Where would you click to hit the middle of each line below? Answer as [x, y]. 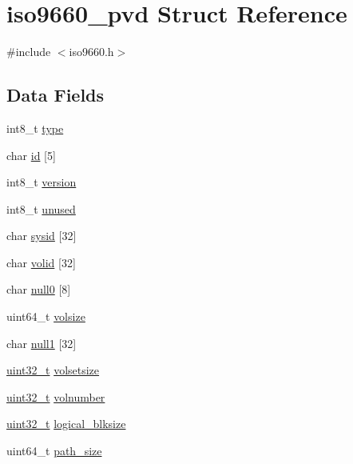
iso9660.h [91, 52]
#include [29, 52]
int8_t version [42, 182]
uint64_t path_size [54, 451]
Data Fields [56, 95]
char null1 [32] [42, 343]
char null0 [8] [39, 289]
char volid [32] [41, 262]
